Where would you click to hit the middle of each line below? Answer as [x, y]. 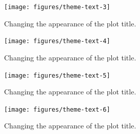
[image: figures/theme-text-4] [57, 41]
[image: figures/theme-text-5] [57, 75]
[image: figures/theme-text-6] [57, 109]
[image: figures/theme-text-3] [57, 7]
